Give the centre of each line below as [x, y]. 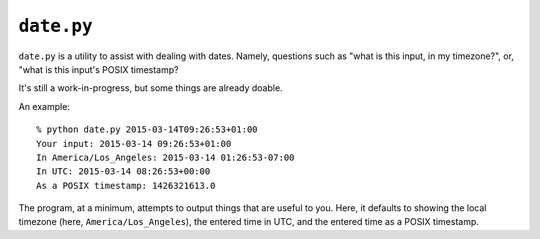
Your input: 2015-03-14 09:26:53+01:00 [134, 143]
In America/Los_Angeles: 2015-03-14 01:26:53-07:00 [165, 157]
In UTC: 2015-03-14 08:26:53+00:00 [123, 171]
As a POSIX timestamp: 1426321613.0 [126, 185]
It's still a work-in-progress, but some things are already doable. [151, 88]
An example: [44, 106]
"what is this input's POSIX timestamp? [98, 69]
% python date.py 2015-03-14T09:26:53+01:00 [147, 129]
